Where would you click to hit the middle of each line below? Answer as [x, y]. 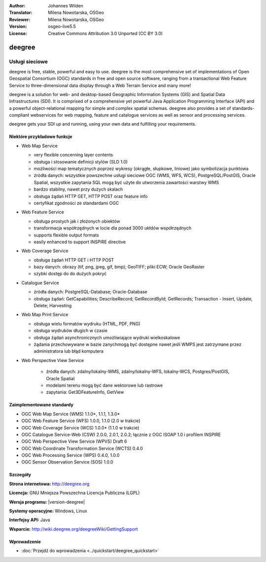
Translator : [21, 13]
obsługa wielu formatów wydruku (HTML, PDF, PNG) [87, 324]
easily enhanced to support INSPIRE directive [80, 242]
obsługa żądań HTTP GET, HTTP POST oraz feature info [91, 196]
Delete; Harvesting [53, 306]
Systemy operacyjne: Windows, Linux [48, 511]
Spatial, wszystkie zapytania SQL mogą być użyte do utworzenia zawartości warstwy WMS [126, 182]
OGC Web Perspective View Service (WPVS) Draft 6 [74, 441]
